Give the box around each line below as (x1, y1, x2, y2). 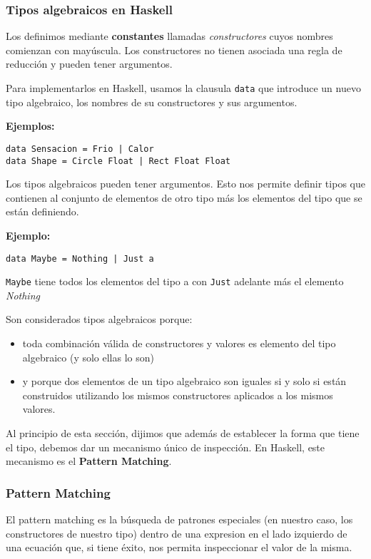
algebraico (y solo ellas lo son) (22, 349, 154, 364)
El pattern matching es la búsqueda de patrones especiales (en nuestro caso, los (6, 512, 353, 526)
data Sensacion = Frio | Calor (6, 143, 154, 154)
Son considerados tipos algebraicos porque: (6, 312, 193, 327)
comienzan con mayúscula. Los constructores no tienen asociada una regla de (6, 42, 342, 57)
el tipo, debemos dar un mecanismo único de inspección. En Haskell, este (6, 439, 325, 454)
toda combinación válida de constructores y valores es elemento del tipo (22, 336, 336, 351)
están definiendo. (6, 204, 79, 219)
